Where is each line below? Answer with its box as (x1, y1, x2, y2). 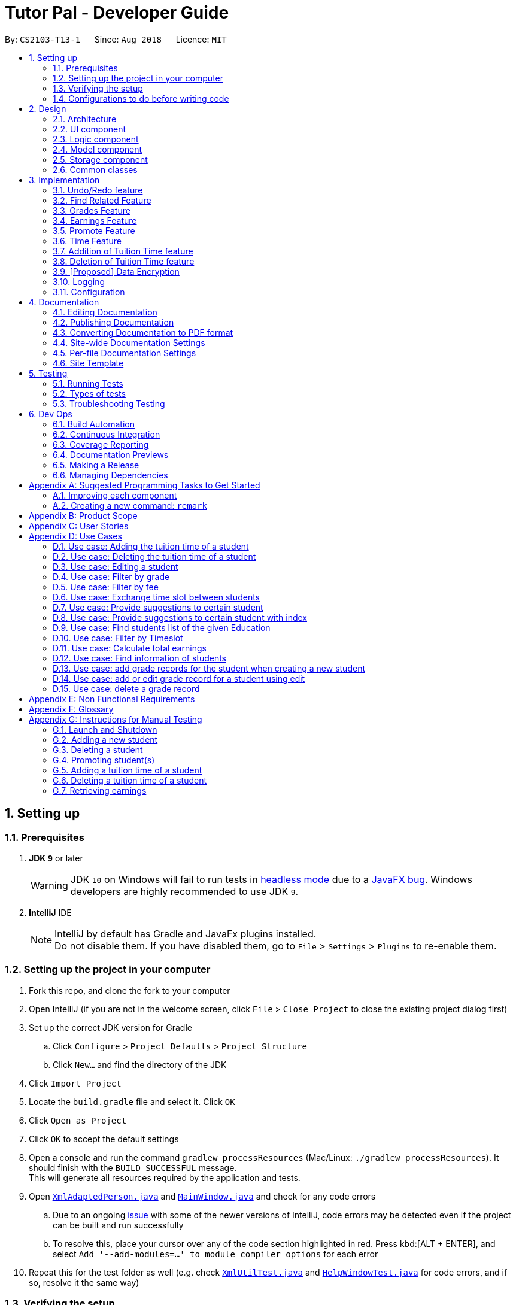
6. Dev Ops (29, 408, 72, 419)
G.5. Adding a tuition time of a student (53, 764, 202, 775)
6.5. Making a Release (53, 459, 139, 470)
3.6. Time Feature (53, 235, 122, 246)
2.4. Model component (53, 144, 142, 154)
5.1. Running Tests (53, 378, 123, 389)
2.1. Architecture (53, 113, 117, 124)
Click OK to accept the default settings (29, 1133, 179, 1144)
